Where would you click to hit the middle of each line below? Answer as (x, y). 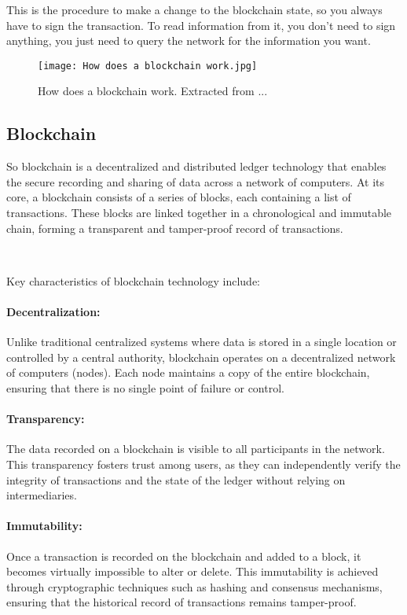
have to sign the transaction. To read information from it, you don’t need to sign (201, 25)
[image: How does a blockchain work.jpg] (148, 66)
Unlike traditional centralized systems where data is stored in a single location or (202, 342)
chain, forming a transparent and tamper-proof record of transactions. (175, 228)
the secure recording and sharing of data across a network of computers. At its (195, 181)
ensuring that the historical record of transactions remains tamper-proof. (181, 602)
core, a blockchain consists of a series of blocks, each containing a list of (179, 197)
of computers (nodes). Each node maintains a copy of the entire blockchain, (188, 372)
